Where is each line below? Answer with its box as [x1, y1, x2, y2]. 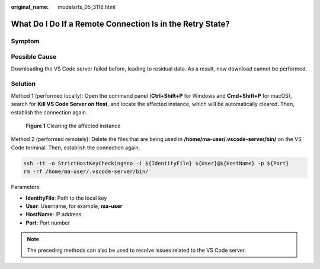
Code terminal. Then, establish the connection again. [11, 144, 140, 151]
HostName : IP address [25, 211, 82, 218]
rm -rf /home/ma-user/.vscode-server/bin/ [23, 168, 149, 175]
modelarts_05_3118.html [57, 4, 116, 10]
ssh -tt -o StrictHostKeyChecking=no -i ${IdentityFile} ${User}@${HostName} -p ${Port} [23, 160, 290, 166]
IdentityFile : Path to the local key [25, 194, 107, 201]
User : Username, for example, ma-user [25, 202, 123, 210]
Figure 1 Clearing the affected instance [25, 122, 121, 130]
